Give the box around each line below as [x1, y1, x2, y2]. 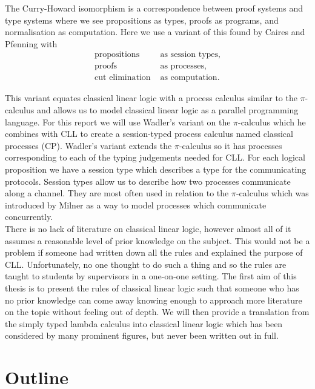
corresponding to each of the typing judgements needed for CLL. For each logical [5, 151, 305, 164]
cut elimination [94, 73, 151, 82]
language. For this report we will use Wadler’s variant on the [5, 115, 231, 128]
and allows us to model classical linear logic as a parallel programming [36, 104, 299, 116]
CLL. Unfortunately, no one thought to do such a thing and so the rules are [5, 258, 287, 270]
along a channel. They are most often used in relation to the [5, 187, 229, 199]
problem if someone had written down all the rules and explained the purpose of [5, 246, 303, 259]
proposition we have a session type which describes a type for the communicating [5, 163, 307, 176]
